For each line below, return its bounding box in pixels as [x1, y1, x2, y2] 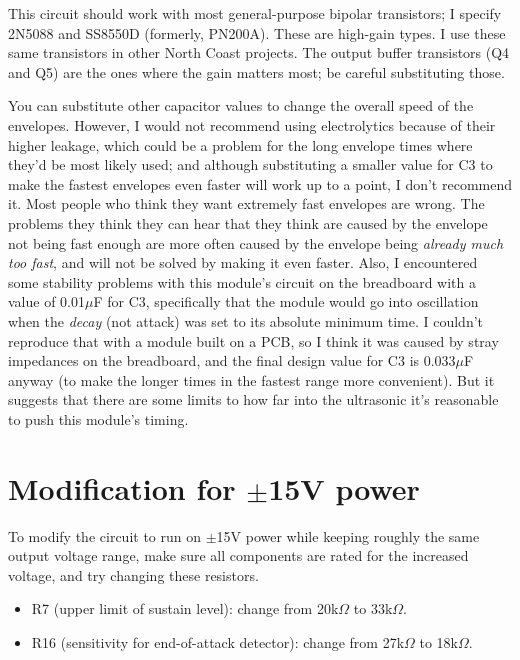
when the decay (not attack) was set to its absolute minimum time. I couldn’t [8, 310, 484, 331]
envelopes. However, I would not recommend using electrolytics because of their [8, 114, 496, 135]
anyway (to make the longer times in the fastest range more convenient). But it [8, 369, 495, 390]
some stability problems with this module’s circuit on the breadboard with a [8, 271, 477, 292]
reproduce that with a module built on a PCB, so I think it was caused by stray [8, 330, 499, 351]
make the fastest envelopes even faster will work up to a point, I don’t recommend [8, 173, 512, 194]
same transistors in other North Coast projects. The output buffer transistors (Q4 [8, 42, 510, 63]
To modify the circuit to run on [8, 525, 201, 546]
